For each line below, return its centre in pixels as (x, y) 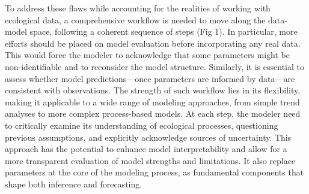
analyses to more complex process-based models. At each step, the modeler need (153, 113)
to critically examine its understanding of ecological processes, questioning (142, 125)
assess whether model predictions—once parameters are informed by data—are (150, 78)
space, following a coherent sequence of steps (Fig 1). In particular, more (164, 31)
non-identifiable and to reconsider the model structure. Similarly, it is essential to (154, 66)
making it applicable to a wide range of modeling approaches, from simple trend (152, 101)
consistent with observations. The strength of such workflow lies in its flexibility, (153, 90)
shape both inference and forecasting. (74, 184)
